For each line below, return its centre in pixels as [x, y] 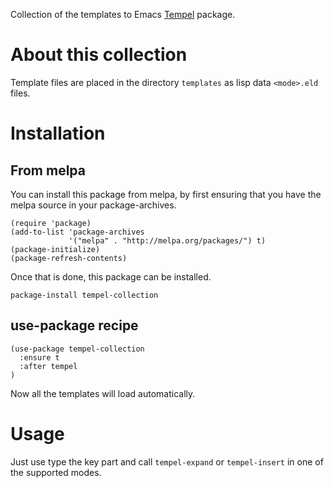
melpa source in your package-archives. [93, 205]
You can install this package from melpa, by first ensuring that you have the [166, 194]
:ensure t [39, 357]
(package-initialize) [55, 249]
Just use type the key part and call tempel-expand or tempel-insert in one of [167, 461]
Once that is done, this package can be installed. [111, 276]
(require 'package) [51, 223]
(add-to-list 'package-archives [77, 232]
